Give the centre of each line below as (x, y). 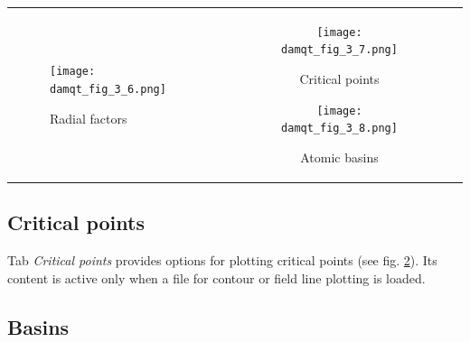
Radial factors (89, 118)
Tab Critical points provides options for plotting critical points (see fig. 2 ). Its (222, 260)
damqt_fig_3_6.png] (108, 89)
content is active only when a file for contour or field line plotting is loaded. (216, 277)
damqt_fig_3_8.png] (339, 129)
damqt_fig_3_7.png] (339, 50)
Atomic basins (339, 157)
